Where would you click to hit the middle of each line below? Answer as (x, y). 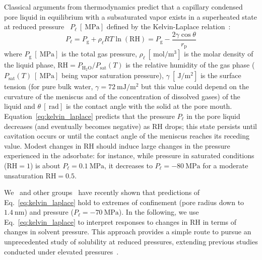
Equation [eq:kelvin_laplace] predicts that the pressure (89, 116)
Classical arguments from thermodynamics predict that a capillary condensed (123, 7)
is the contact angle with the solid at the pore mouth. (149, 106)
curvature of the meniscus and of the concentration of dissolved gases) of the (122, 96)
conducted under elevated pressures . (61, 251)
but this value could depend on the (195, 86)
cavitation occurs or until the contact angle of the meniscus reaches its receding (127, 136)
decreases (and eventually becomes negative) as (77, 126)
